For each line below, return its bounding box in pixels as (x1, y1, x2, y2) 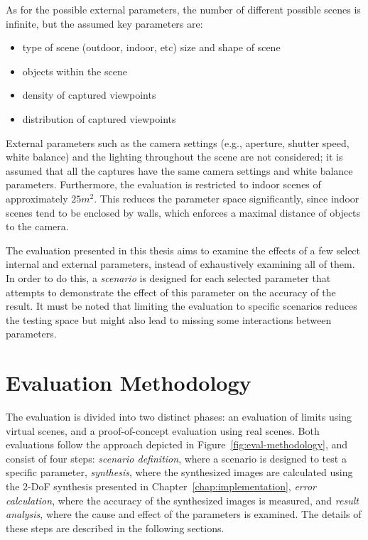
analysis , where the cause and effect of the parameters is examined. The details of (6, 507, 362, 522)
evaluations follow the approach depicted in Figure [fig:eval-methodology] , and (6, 437, 348, 452)
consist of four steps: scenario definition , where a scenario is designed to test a (6, 450, 347, 465)
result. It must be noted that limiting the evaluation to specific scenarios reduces (6, 298, 357, 313)
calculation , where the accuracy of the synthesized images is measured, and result (6, 492, 359, 507)
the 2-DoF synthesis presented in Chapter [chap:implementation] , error (6, 478, 317, 493)
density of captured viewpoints (22, 87, 156, 102)
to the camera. (6, 219, 69, 234)
